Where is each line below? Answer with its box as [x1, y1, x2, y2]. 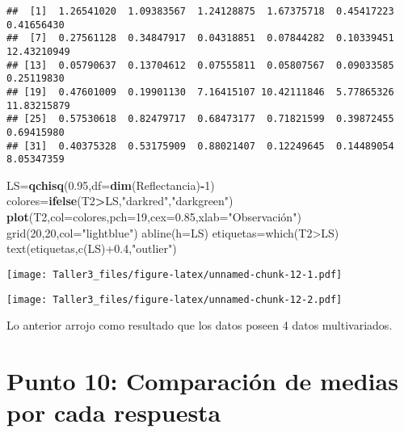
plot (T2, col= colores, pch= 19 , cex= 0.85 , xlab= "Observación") [6, 208, 301, 225]
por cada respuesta [6, 396, 221, 429]
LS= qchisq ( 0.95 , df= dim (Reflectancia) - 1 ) [6, 176, 215, 193]
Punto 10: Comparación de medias [6, 364, 398, 397]
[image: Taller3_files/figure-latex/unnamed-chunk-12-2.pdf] [6, 293, 343, 305]
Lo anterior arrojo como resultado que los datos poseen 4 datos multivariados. [6, 317, 393, 334]
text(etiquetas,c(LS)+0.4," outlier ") [6, 240, 177, 257]
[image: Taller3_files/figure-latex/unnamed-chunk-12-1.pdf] [6, 268, 343, 280]
